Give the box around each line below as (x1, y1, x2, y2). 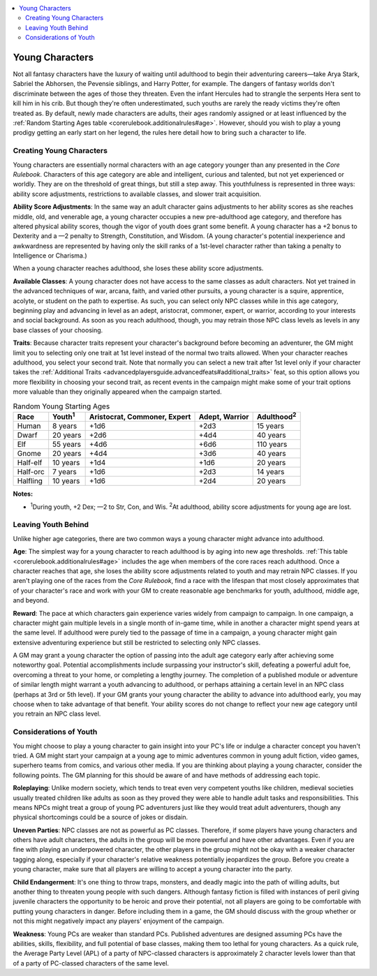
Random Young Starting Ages (13, 401, 110, 411)
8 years (52, 421, 77, 431)
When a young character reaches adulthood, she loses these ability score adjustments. (13, 264, 264, 272)
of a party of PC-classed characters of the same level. (13, 959, 169, 967)
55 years (52, 440, 82, 450)
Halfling (17, 476, 43, 486)
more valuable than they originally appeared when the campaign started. (13, 387, 223, 396)
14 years (256, 467, 285, 477)
